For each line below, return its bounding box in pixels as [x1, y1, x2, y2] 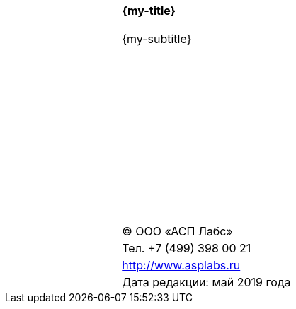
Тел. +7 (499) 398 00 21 [122, 241, 251, 255]
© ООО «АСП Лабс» [122, 224, 233, 238]
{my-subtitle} [122, 32, 192, 46]
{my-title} [122, 4, 176, 18]
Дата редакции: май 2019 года [122, 275, 291, 289]
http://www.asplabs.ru [122, 258, 241, 272]
